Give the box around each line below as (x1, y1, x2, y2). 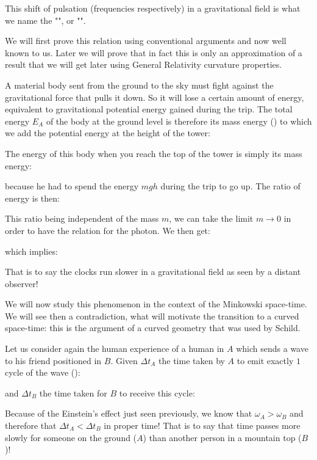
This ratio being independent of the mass (5, 212, 159, 225)
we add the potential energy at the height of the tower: (5, 126, 210, 139)
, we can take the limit (169, 212, 254, 225)
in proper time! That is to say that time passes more (104, 419, 301, 432)
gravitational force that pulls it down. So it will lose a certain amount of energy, (5, 90, 304, 103)
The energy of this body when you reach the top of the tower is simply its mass (5, 147, 302, 159)
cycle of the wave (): (5, 366, 80, 379)
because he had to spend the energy (5, 180, 139, 192)
